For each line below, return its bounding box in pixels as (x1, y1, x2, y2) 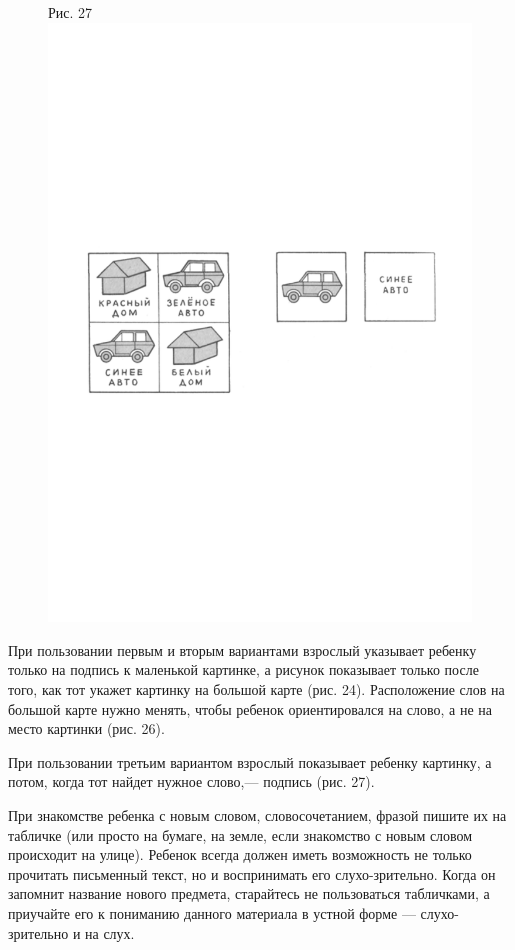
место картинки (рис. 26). (8, 718, 165, 739)
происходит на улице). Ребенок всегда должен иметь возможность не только (8, 844, 472, 865)
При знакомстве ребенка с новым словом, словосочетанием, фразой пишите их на (8, 805, 507, 826)
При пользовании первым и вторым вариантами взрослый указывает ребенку (8, 639, 477, 660)
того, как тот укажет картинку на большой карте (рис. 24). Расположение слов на (8, 679, 505, 700)
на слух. (85, 922, 135, 943)
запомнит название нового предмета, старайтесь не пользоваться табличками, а (8, 883, 490, 904)
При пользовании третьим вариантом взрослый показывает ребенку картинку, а (8, 751, 492, 772)
